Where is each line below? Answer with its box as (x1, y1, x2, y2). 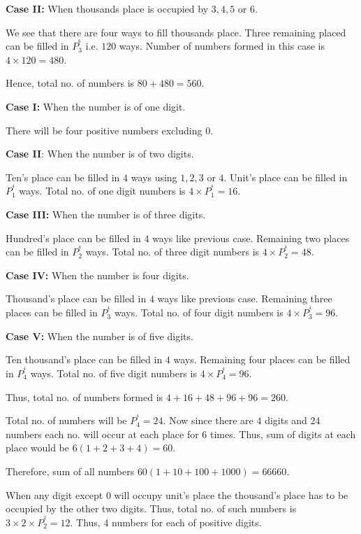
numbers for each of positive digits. (112, 514, 262, 529)
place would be (6, 440, 69, 455)
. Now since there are (163, 413, 253, 428)
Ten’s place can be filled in (6, 169, 120, 184)
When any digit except (6, 487, 103, 502)
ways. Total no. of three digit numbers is (85, 244, 260, 259)
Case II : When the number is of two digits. (6, 146, 194, 161)
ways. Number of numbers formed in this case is (119, 38, 325, 53)
